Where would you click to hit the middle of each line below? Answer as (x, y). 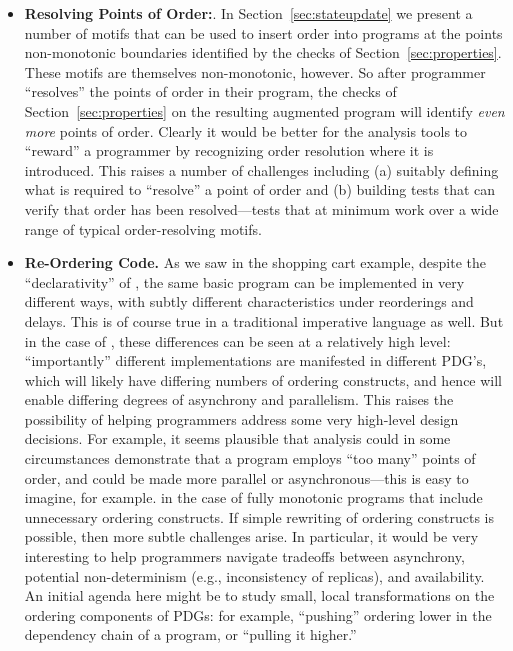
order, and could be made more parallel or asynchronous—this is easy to (246, 477)
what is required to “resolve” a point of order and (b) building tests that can (260, 189)
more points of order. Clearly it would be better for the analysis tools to (246, 130)
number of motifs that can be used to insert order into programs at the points (263, 32)
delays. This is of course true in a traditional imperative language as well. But (264, 320)
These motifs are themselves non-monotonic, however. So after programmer (255, 71)
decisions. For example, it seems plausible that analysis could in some (237, 438)
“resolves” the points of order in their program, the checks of (210, 91)
